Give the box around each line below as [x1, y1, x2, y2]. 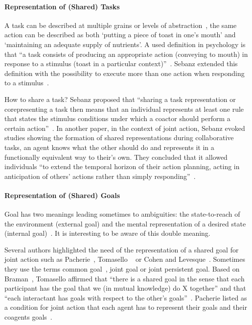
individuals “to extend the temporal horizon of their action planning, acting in [4, 161, 240, 172]
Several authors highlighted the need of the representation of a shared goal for [4, 244, 239, 254]
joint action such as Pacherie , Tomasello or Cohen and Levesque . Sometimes [4, 254, 245, 264]
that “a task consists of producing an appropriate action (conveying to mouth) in [4, 49, 248, 59]
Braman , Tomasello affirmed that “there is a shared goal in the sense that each [4, 273, 245, 283]
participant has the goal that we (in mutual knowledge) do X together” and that [4, 283, 246, 293]
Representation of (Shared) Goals [4, 190, 120, 200]
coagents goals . [4, 312, 52, 322]
